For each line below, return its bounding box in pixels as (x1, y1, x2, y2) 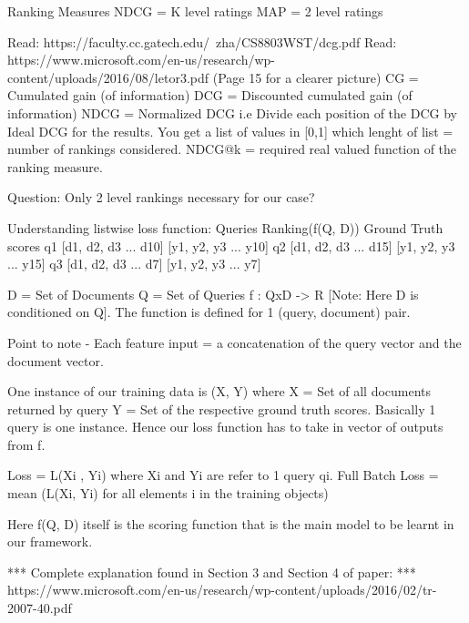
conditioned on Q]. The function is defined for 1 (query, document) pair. (7, 302, 411, 322)
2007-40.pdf (7, 598, 72, 618)
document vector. (7, 351, 104, 370)
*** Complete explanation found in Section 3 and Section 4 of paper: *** (7, 562, 416, 581)
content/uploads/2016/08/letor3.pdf (7, 67, 209, 87)
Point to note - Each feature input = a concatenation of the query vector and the (7, 332, 462, 352)
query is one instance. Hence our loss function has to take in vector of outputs (7, 417, 444, 436)
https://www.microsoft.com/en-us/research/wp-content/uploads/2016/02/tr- (7, 580, 437, 599)
